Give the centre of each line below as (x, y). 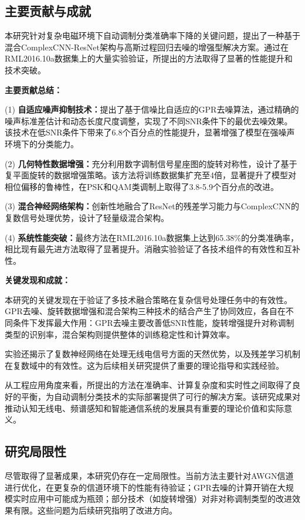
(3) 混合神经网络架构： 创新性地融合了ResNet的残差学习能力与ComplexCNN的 (152, 206)
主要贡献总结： (33, 89)
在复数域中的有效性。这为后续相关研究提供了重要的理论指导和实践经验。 (144, 365)
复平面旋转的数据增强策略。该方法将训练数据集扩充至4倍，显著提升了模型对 (150, 175)
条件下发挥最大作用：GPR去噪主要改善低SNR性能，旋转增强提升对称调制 (153, 323)
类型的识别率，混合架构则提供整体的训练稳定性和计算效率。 (120, 334)
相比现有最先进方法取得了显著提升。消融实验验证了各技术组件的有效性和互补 (152, 249)
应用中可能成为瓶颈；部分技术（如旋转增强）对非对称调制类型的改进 (160, 499)
